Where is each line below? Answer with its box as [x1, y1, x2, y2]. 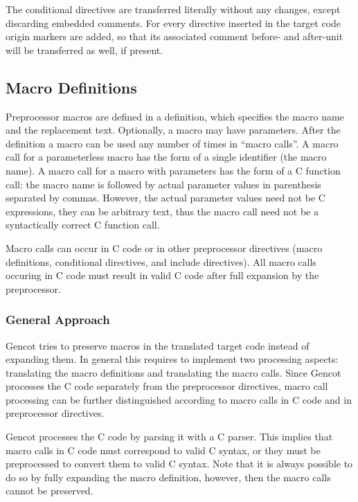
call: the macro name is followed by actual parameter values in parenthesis [6, 177, 321, 191]
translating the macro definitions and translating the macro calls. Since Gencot [6, 365, 341, 379]
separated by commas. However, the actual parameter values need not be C [6, 190, 325, 205]
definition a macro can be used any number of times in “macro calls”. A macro [6, 136, 339, 150]
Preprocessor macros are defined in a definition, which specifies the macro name [6, 109, 344, 123]
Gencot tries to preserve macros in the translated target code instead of [6, 338, 310, 352]
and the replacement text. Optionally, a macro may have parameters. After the [6, 123, 341, 137]
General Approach [6, 311, 110, 328]
